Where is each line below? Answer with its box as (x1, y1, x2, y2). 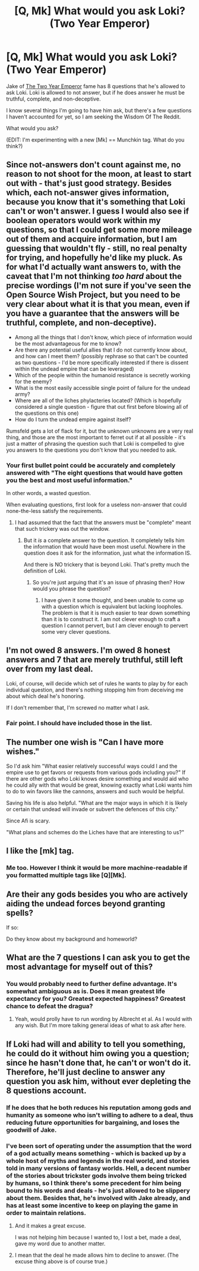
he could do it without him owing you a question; (6, 1048, 190, 1059)
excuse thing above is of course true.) (14, 1258, 108, 1265)
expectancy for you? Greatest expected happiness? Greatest (6, 995, 186, 1003)
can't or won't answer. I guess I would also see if (6, 206, 189, 217)
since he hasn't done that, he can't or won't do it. (6, 1057, 191, 1067)
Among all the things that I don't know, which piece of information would (14, 333, 192, 340)
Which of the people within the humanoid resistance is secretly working (14, 371, 191, 378)
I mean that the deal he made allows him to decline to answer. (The (14, 1251, 179, 1259)
